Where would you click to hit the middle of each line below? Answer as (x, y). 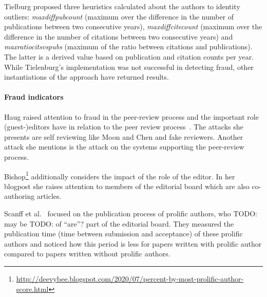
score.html (32, 289)
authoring (20, 196)
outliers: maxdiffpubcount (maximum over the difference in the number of (119, 16)
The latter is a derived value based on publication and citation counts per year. (129, 56)
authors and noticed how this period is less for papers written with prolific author (133, 243)
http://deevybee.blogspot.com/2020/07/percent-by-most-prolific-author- (130, 278)
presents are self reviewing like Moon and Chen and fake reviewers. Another (124, 136)
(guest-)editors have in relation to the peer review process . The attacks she (124, 127)
